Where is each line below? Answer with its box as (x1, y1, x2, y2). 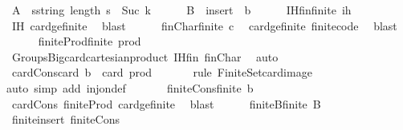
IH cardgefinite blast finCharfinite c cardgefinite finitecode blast (11, 17, 397, 33)
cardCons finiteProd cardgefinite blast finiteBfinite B (11, 95, 321, 112)
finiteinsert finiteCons (11, 111, 120, 128)
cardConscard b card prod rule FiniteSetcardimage (11, 64, 312, 81)
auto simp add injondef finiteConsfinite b (6, 79, 254, 96)
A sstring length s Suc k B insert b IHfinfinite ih (11, 2, 352, 18)
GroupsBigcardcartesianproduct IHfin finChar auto (11, 48, 279, 65)
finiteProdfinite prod (38, 33, 141, 49)
